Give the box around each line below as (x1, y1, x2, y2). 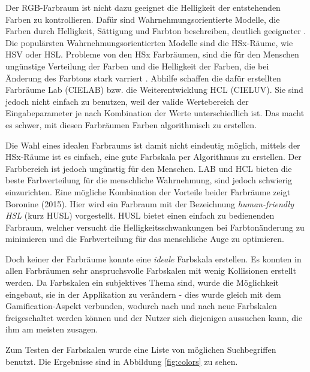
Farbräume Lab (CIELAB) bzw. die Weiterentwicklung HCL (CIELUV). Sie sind (5, 83, 303, 96)
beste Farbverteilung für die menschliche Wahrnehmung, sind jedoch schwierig (5, 174, 292, 186)
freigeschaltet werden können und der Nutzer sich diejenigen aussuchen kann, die (5, 311, 303, 323)
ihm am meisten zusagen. (5, 323, 98, 335)
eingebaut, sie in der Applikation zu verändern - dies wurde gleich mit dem (5, 288, 281, 300)
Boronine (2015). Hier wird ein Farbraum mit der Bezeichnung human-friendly (5, 197, 294, 210)
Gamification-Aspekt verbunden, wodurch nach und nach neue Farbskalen (5, 300, 277, 312)
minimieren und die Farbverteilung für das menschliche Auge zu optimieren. (5, 232, 284, 245)
